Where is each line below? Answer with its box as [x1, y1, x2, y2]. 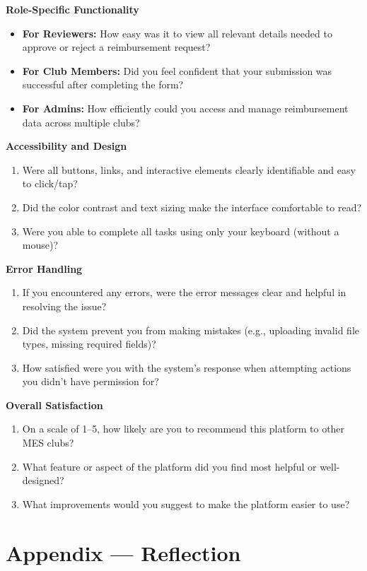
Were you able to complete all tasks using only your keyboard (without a [22, 223, 339, 238]
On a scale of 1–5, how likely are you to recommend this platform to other [22, 421, 345, 436]
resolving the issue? [22, 298, 107, 313]
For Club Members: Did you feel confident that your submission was [22, 63, 332, 78]
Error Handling [6, 261, 83, 276]
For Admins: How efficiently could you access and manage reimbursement [22, 100, 349, 115]
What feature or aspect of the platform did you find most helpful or [22, 459, 317, 473]
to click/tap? [22, 176, 78, 191]
